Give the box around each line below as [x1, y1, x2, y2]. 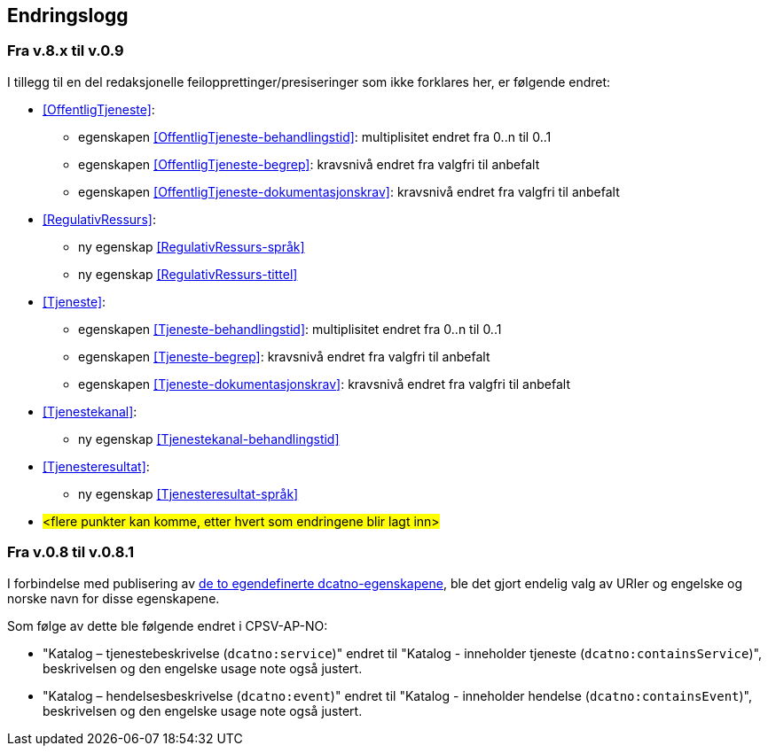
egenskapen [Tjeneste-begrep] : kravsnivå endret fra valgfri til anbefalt [78, 348, 490, 364]
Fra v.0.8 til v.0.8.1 [7, 543, 135, 562]
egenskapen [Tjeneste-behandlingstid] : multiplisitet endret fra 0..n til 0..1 [78, 321, 502, 337]
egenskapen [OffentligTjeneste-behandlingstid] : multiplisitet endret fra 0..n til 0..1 [78, 128, 552, 144]
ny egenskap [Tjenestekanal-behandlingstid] [78, 431, 340, 446]
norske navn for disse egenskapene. [7, 590, 220, 606]
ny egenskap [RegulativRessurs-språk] [78, 238, 305, 254]
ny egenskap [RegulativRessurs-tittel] [78, 266, 298, 282]
